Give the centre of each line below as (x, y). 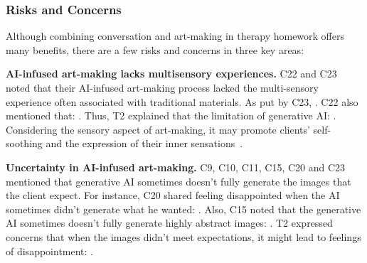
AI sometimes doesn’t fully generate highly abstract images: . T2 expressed (169, 223)
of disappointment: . (49, 251)
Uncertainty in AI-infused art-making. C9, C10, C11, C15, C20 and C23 (176, 167)
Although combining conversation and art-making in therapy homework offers (175, 36)
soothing (24, 143)
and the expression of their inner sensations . (144, 143)
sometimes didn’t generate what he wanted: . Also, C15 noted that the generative (183, 209)
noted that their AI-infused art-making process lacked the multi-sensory (162, 87)
